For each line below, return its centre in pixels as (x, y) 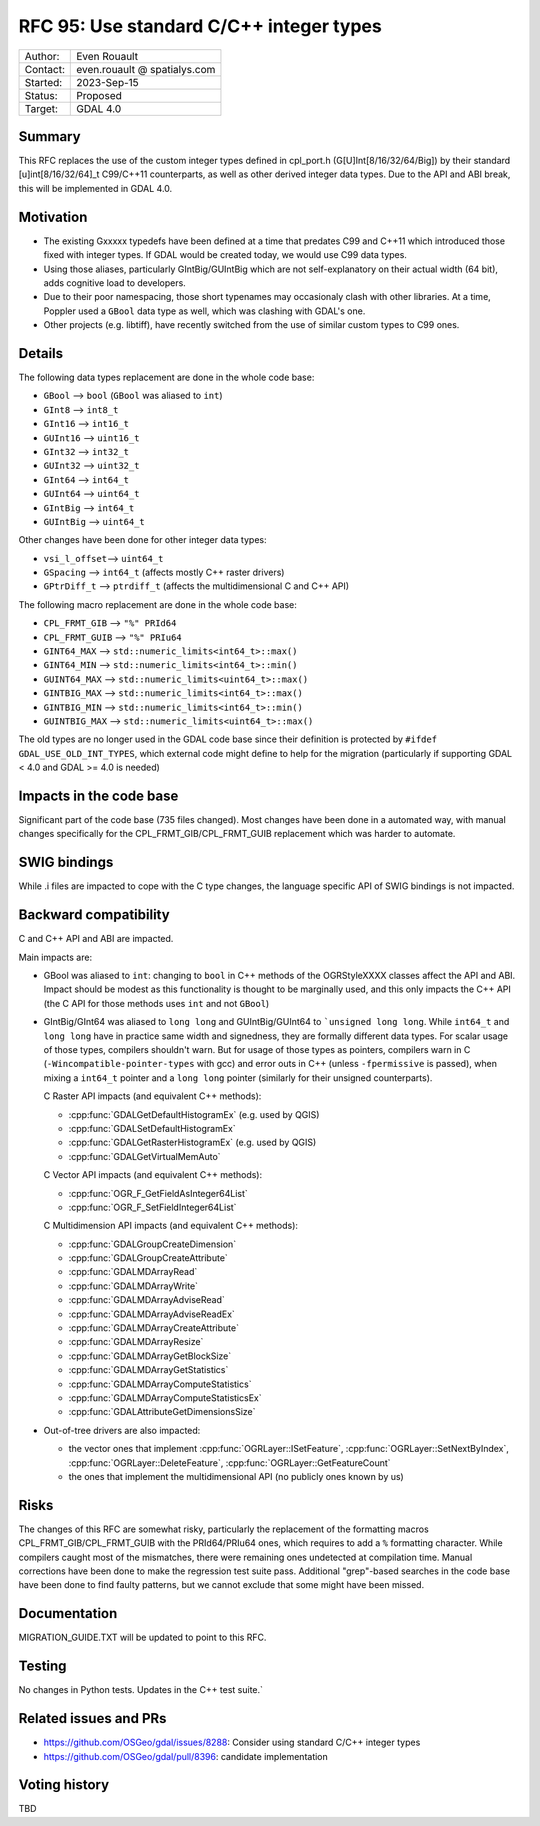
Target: (41, 108)
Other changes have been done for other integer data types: (142, 540)
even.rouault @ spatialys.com (146, 69)
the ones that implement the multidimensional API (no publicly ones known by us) (236, 1476)
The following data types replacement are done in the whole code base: (166, 377)
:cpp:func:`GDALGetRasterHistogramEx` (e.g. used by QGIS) (192, 1142)
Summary (49, 136)
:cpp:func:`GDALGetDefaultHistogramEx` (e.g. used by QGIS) (194, 1114)
